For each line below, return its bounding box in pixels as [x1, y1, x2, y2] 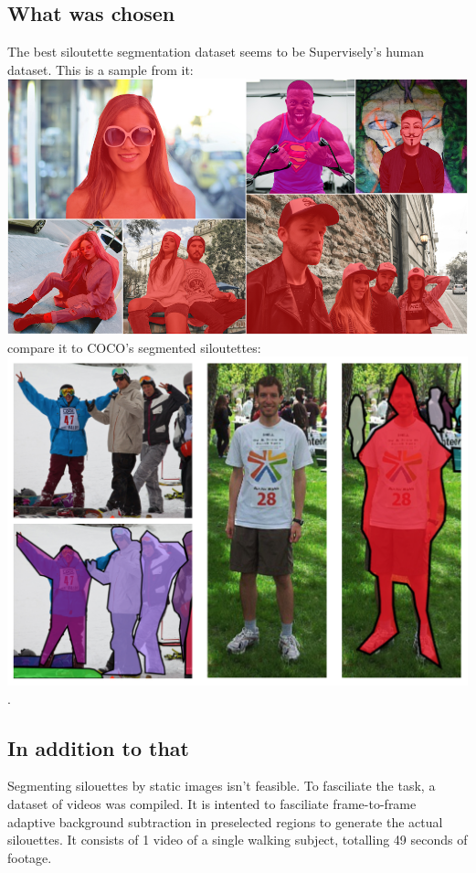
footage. [7, 847, 52, 867]
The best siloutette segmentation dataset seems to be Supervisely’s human [7, 42, 424, 61]
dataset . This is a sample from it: [7, 59, 194, 79]
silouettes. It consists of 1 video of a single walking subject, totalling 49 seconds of [7, 830, 468, 849]
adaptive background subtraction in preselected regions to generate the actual [7, 812, 443, 831]
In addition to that [7, 733, 189, 761]
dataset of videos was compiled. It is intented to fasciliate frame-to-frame [7, 794, 417, 814]
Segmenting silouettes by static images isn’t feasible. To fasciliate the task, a [7, 776, 436, 795]
